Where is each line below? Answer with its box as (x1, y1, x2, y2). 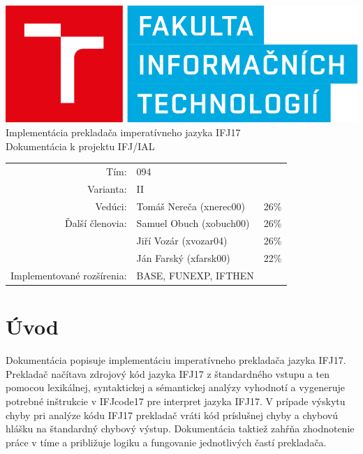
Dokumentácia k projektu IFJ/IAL (6, 138, 155, 153)
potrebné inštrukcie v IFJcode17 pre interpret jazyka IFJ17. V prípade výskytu (6, 393, 346, 408)
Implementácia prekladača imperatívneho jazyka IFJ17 (6, 124, 241, 139)
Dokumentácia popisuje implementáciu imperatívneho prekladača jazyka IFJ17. (6, 353, 346, 367)
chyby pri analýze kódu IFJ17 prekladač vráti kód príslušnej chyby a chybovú (6, 407, 338, 422)
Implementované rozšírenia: (10, 268, 127, 282)
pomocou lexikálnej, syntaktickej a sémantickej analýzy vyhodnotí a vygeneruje (6, 380, 345, 395)
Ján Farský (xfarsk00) (136, 251, 230, 265)
